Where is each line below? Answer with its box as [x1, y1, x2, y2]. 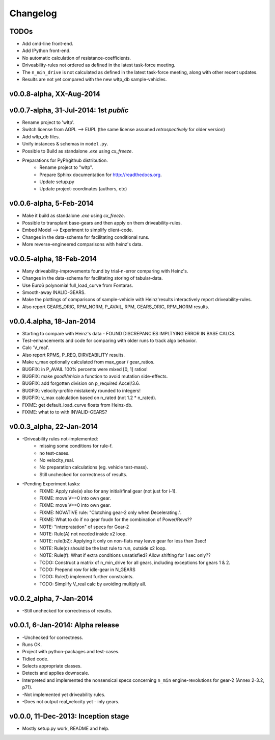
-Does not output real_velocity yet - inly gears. [22, 699, 120, 705]
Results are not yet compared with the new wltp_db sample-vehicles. [22, 77, 167, 83]
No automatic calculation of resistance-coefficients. [22, 55, 131, 61]
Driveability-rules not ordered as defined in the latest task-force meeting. [22, 62, 176, 68]
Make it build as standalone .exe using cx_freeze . [22, 212, 125, 219]
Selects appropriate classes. [22, 663, 82, 669]
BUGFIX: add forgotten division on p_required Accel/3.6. [22, 380, 140, 386]
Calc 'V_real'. [22, 344, 49, 351]
